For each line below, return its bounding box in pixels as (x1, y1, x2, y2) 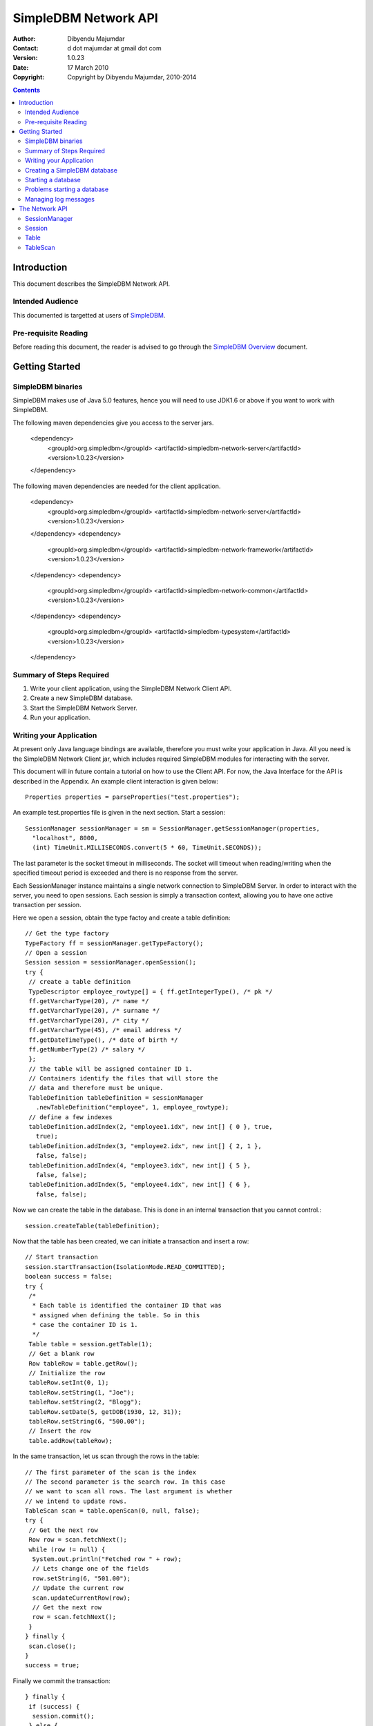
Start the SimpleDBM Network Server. (30, 704, 138, 712)
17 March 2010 (67, 63, 109, 72)
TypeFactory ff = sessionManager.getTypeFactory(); (25, 939, 204, 947)
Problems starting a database (25, 185, 109, 193)
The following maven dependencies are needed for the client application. (12, 482, 221, 490)
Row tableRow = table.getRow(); (28, 1359, 138, 1367)
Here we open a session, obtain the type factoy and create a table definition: (12, 913, 231, 922)
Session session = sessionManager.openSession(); (25, 958, 197, 967)
